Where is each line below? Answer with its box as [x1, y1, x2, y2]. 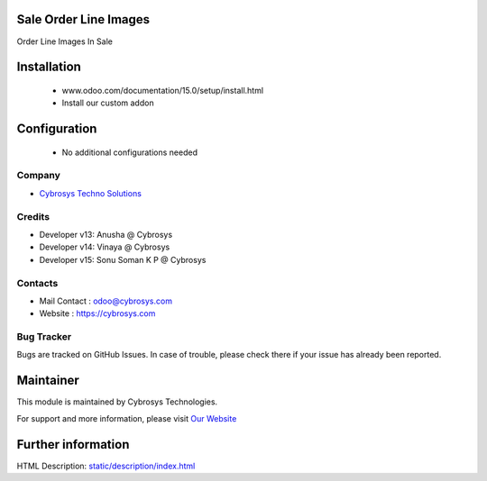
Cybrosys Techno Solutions [39, 187, 142, 198]
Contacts [16, 277, 59, 289]
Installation [16, 59, 81, 75]
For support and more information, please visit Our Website [16, 413, 237, 423]
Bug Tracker [16, 331, 72, 343]
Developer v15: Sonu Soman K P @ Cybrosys [39, 254, 207, 265]
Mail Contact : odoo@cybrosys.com [39, 295, 173, 306]
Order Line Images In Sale [16, 36, 113, 47]
